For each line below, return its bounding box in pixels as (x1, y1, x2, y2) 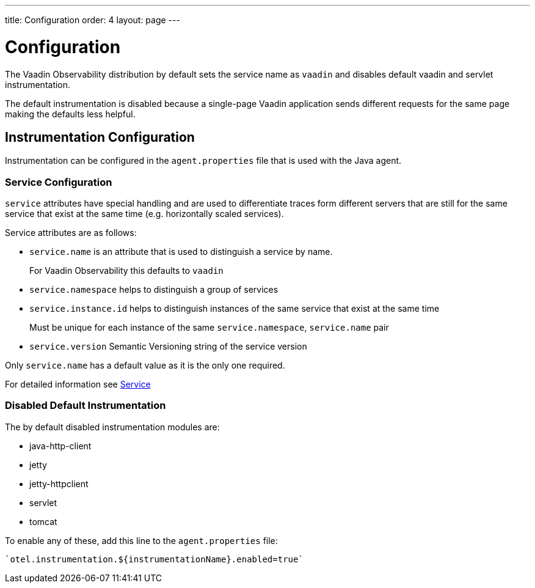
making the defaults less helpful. (5, 108, 136, 119)
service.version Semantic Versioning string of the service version (29, 341, 307, 352)
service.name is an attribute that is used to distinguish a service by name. (29, 246, 333, 257)
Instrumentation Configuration (5, 129, 195, 145)
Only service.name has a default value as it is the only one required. (5, 360, 285, 371)
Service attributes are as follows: (5, 227, 137, 238)
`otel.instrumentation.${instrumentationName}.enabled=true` (5, 554, 304, 564)
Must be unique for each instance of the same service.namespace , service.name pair (29, 322, 389, 333)
